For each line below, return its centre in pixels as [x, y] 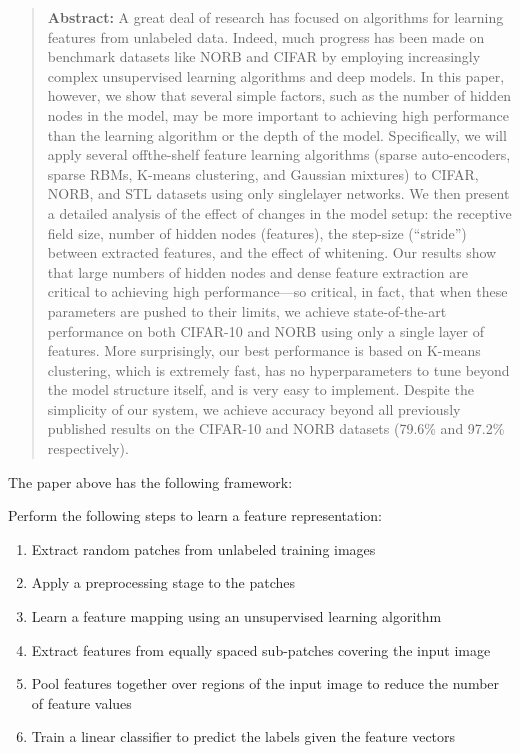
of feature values [81, 702]
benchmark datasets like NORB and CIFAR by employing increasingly [264, 56]
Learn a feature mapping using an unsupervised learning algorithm [236, 616]
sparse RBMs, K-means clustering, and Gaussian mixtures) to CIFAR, [263, 173]
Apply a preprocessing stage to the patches [163, 582]
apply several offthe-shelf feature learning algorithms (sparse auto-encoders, [279, 154]
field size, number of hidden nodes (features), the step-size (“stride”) [257, 232]
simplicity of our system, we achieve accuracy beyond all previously [254, 408]
